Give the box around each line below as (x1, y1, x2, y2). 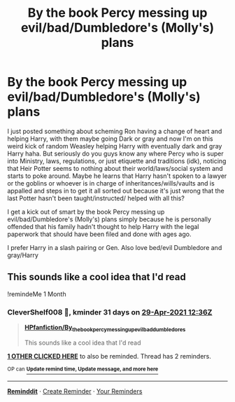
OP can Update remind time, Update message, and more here (7, 366, 159, 373)
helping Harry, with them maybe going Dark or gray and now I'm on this (7, 134, 213, 143)
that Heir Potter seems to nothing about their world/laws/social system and (7, 164, 223, 172)
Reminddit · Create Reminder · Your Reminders (7, 387, 143, 395)
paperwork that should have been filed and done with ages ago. (7, 230, 192, 238)
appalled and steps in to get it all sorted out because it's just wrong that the (7, 186, 225, 195)
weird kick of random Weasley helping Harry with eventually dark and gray (7, 141, 222, 150)
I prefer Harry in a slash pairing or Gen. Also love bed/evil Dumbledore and (7, 243, 222, 251)
